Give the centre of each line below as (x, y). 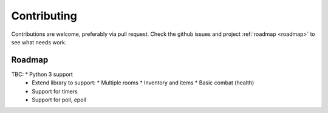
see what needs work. (39, 42)
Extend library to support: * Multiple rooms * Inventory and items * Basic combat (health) (143, 83)
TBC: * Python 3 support (42, 74)
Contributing (44, 16)
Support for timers (55, 91)
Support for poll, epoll (59, 100)
